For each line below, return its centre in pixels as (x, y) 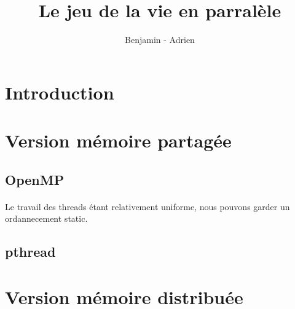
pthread (30, 252)
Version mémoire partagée (118, 140)
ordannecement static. (46, 218)
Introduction (60, 92)
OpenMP (35, 179)
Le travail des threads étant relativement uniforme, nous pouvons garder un (147, 206)
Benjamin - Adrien (160, 40)
